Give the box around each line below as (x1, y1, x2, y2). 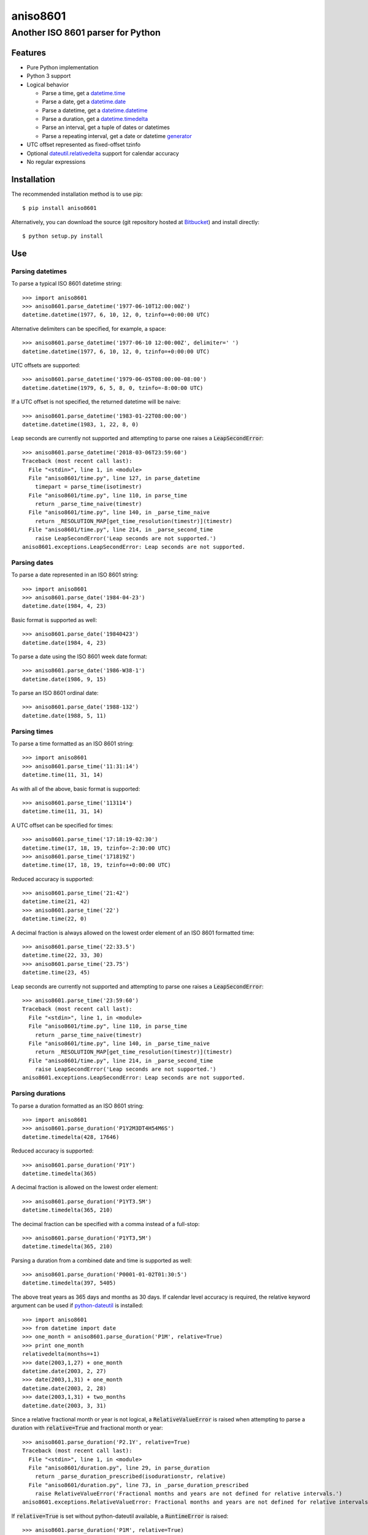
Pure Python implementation (26, 63, 99, 71)
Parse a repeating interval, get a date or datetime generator (42, 132, 193, 139)
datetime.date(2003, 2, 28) (22, 1385, 107, 1392)
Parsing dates (11, 558, 54, 567)
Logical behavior (26, 80, 69, 88)
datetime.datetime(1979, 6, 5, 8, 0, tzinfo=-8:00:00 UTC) (22, 384, 204, 391)
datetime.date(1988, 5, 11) (22, 712, 107, 719)
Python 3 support (26, 72, 71, 80)
